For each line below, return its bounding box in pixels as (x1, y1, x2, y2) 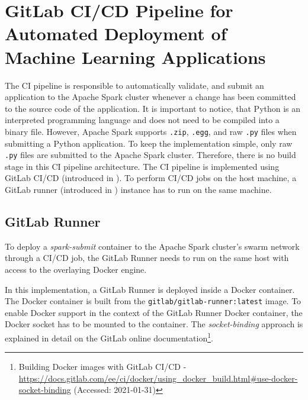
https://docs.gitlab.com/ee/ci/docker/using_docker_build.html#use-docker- (18, 372, 298, 384)
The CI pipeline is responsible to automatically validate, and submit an (5, 79, 264, 91)
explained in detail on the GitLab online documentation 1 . (5, 330, 213, 344)
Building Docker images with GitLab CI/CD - (18, 360, 187, 373)
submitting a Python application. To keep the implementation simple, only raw (5, 137, 293, 149)
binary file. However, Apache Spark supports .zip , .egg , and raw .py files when (5, 125, 297, 137)
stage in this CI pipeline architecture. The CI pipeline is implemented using (5, 160, 280, 172)
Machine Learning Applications (5, 44, 266, 69)
